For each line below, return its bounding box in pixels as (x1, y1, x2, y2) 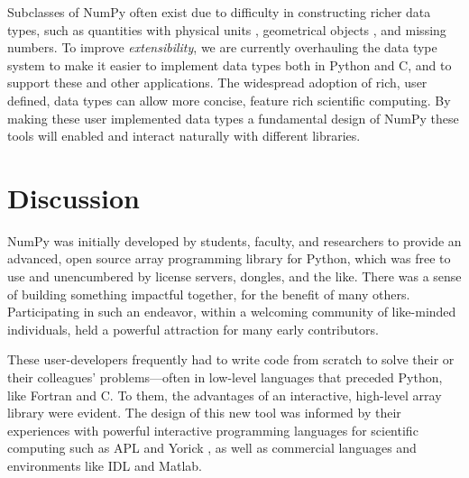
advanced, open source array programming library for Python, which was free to (7, 249, 451, 268)
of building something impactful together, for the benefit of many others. (7, 284, 410, 303)
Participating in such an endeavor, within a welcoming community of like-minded (7, 302, 456, 321)
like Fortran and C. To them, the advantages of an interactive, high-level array (7, 385, 442, 404)
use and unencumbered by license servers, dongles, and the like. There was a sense (7, 267, 462, 286)
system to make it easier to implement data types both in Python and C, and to (7, 55, 452, 74)
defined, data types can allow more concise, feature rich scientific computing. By (7, 90, 451, 109)
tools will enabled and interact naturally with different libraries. (7, 126, 361, 145)
